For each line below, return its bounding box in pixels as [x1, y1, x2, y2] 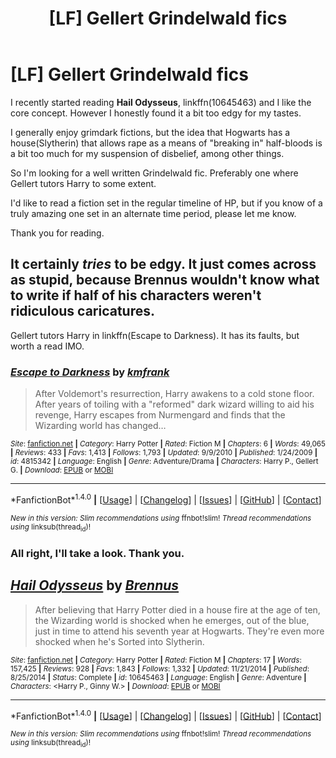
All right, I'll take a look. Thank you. [10, 546, 185, 560]
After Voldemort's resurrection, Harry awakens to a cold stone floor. [34, 388, 315, 400]
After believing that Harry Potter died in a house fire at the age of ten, [34, 603, 321, 616]
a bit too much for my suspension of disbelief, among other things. [10, 147, 285, 159]
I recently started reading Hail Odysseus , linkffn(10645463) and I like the [10, 96, 312, 108]
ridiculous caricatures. [10, 303, 155, 320]
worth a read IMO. [10, 340, 85, 352]
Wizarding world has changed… [34, 420, 167, 432]
